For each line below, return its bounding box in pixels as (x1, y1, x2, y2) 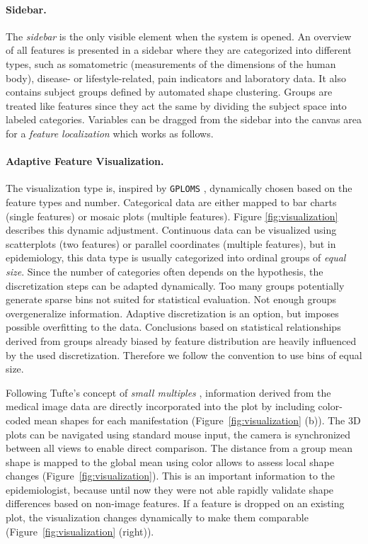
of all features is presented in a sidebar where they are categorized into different (6, 42, 352, 57)
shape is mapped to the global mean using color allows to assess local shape (6, 454, 334, 469)
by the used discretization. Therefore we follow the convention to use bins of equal (6, 347, 362, 362)
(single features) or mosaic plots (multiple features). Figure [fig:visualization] (6, 208, 338, 223)
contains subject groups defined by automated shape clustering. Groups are (6, 84, 333, 99)
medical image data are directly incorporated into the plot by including (6, 399, 315, 414)
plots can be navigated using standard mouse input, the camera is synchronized (6, 426, 351, 441)
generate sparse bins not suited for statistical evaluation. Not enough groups (6, 292, 336, 307)
